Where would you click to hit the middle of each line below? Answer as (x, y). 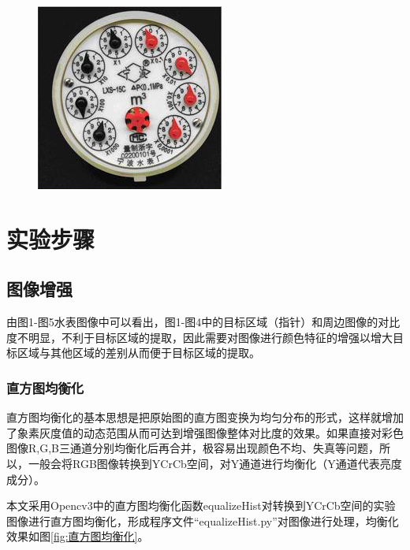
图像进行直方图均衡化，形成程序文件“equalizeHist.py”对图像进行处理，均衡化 (203, 520)
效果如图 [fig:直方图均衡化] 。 (78, 536)
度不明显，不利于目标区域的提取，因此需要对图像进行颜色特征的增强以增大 (199, 337)
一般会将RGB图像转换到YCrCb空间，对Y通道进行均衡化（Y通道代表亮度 (215, 463)
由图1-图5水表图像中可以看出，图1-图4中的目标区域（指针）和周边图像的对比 (203, 322)
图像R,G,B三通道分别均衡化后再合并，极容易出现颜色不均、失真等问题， (193, 448)
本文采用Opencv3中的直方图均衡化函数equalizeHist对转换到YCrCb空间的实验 (201, 505)
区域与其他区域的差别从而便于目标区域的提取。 (138, 353)
